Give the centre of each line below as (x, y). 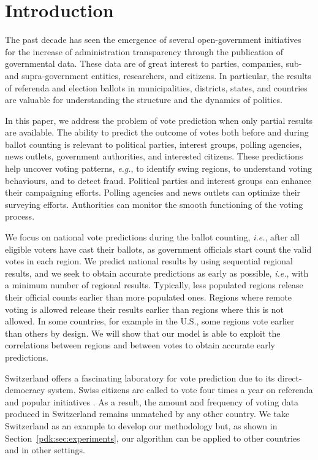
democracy (25, 390)
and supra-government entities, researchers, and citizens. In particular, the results (158, 75)
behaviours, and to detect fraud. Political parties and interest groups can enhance (158, 180)
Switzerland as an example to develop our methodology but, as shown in (141, 425)
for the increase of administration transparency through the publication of (144, 51)
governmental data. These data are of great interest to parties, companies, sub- (153, 63)
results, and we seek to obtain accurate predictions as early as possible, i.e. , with (157, 273)
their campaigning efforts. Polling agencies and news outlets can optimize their (153, 192)
